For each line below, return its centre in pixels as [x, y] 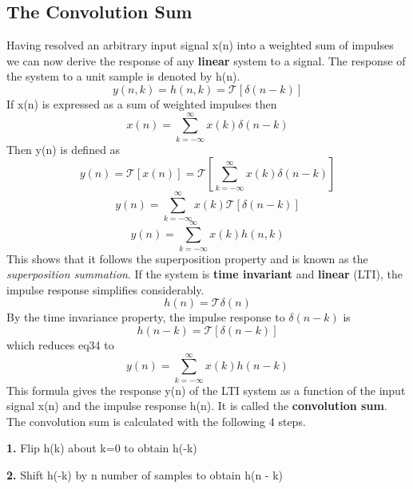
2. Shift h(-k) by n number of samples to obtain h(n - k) [145, 475]
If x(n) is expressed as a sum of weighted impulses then [142, 103]
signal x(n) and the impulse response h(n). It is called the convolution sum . [197, 406]
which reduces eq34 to [60, 344]
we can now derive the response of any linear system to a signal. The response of [206, 60]
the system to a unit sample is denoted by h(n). [123, 76]
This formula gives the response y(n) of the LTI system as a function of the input [206, 390]
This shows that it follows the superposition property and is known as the [187, 258]
